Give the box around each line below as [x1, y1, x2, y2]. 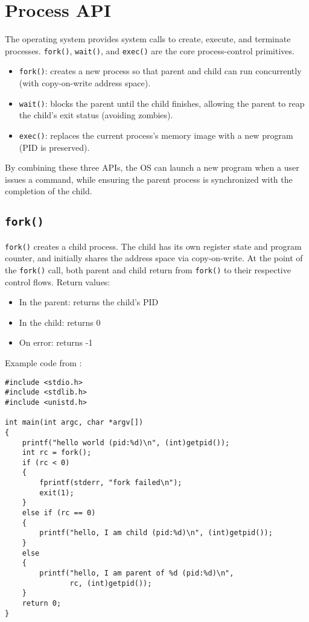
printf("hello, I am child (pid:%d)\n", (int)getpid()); [39, 528, 273, 538]
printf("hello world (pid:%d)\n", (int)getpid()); [22, 438, 230, 447]
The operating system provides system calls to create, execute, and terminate [5, 33, 291, 45]
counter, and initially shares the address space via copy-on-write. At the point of [5, 252, 303, 264]
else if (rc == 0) [22, 509, 96, 518]
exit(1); [39, 488, 74, 497]
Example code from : [5, 356, 82, 369]
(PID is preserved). [19, 141, 90, 153]
